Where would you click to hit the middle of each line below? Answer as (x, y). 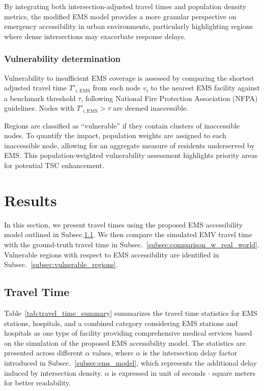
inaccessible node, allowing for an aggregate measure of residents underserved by (129, 145)
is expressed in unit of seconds (159, 372)
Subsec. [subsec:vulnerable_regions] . (61, 264)
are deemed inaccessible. (151, 108)
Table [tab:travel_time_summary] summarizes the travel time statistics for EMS (131, 313)
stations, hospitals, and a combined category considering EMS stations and (121, 323)
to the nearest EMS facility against (205, 88)
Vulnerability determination (63, 59)
